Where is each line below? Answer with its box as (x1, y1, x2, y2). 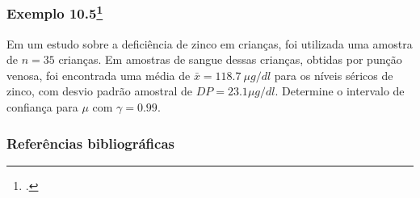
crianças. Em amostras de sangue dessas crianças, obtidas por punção (58, 51, 402, 68)
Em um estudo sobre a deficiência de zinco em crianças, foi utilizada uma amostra (6, 35, 413, 52)
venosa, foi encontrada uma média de (6, 66, 191, 83)
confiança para (6, 99, 78, 116)
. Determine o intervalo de (275, 82, 405, 99)
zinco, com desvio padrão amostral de (6, 82, 193, 99)
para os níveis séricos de (274, 66, 393, 83)
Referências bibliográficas (6, 133, 175, 153)
